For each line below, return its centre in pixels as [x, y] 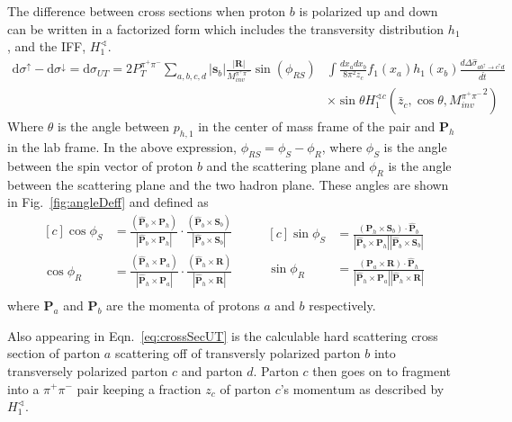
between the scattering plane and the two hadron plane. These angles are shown [228, 184]
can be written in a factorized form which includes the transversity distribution [226, 28]
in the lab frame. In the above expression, [122, 147]
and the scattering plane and [286, 165]
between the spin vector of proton [100, 165]
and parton [212, 370]
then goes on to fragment [382, 370]
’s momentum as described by [362, 388]
